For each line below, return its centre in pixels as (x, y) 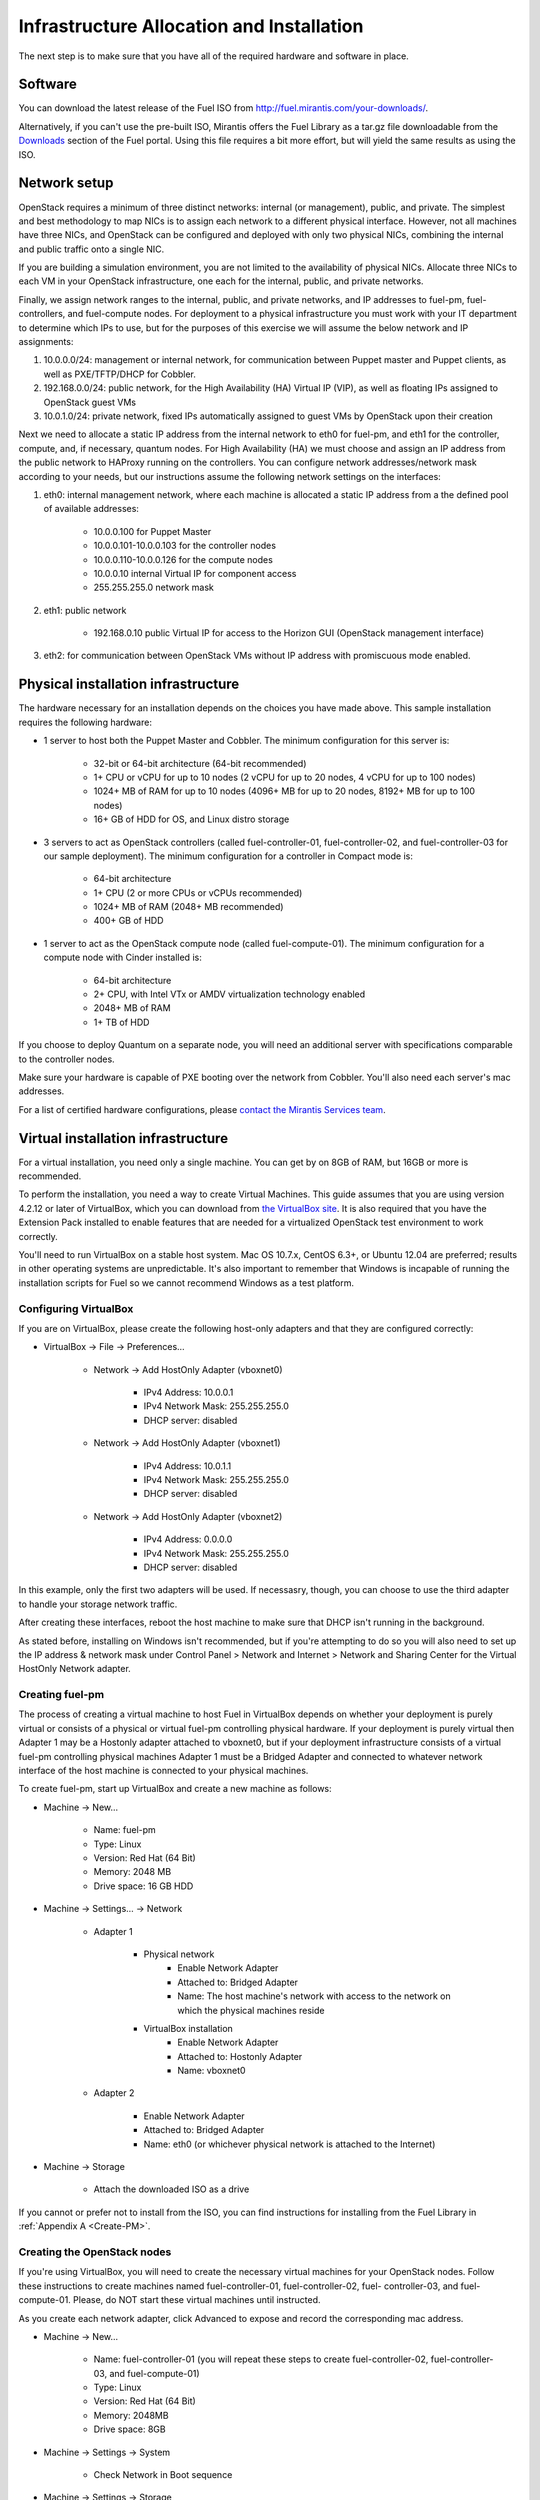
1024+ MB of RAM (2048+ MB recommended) (188, 907)
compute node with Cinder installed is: (122, 957)
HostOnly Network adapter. (75, 1669)
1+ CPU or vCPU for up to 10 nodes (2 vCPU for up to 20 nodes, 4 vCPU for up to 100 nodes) (285, 777)
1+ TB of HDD (121, 1022)
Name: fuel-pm (125, 1830)
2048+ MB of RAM (132, 1008)
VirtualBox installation (188, 2028)
